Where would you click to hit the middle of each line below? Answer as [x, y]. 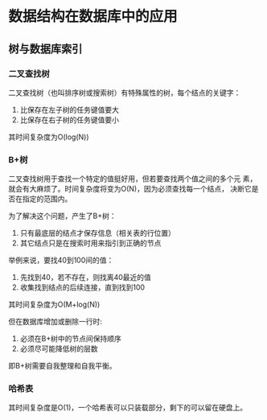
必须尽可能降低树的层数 [59, 349]
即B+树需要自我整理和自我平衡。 [62, 366]
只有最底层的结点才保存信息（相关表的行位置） [97, 233]
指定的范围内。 [47, 199]
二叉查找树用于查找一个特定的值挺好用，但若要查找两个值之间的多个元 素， [133, 179]
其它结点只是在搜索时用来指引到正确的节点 [90, 243]
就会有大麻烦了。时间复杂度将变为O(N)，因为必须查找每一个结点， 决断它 [130, 189]
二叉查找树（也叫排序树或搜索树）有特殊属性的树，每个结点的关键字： [125, 93]
